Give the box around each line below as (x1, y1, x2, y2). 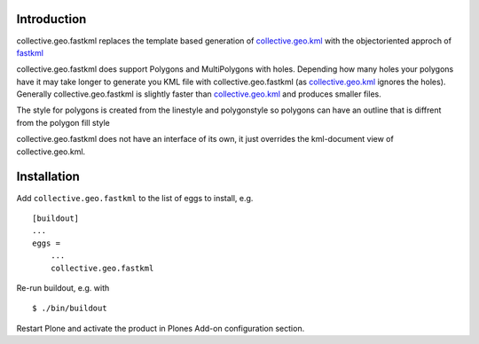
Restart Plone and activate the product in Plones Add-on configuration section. (16, 323, 305, 333)
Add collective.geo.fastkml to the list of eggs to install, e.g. (16, 192, 254, 203)
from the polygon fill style (16, 117, 111, 128)
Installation (16, 169, 80, 184)
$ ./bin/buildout (32, 303, 107, 314)
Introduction (16, 12, 87, 27)
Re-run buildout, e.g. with (16, 282, 110, 293)
